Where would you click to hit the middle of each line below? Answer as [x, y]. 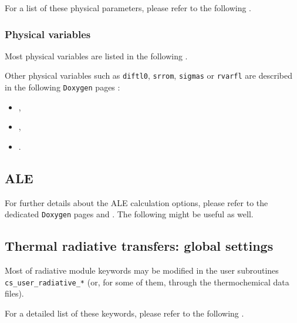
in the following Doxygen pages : [63, 87]
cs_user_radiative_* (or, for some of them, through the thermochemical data [147, 282]
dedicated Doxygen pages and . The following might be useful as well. [129, 214]
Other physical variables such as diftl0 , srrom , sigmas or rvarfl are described [148, 75]
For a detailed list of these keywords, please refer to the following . [124, 313]
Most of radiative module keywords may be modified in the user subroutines [142, 270]
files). [14, 293]
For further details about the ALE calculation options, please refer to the [136, 202]
